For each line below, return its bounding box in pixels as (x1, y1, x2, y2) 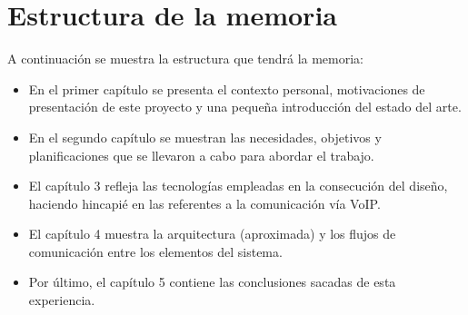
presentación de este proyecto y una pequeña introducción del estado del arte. (28, 97, 462, 116)
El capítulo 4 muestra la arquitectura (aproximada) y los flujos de (28, 224, 396, 243)
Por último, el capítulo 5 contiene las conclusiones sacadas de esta (28, 272, 396, 291)
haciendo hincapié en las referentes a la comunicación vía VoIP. (28, 193, 381, 212)
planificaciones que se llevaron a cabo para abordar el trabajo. (28, 145, 374, 164)
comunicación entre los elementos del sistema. (28, 241, 283, 261)
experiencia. (28, 290, 95, 310)
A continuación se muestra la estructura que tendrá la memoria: (7, 49, 364, 68)
